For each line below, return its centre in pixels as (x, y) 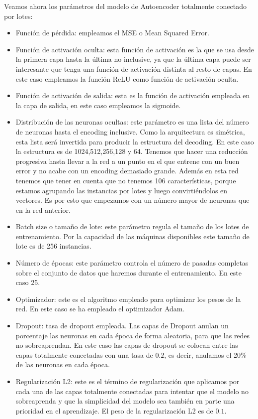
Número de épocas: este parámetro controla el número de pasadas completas (132, 263)
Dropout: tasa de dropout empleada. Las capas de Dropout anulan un (122, 326)
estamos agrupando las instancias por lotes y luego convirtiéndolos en (122, 190)
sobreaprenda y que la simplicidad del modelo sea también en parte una (125, 401)
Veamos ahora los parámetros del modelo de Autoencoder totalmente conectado (126, 6)
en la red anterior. (43, 209)
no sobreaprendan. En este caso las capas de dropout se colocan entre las (127, 345)
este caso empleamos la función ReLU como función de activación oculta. (127, 78)
